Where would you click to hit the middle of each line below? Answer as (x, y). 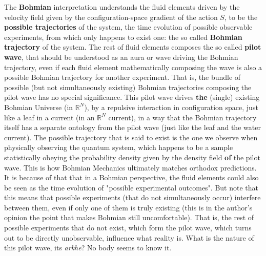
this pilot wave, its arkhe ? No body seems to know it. (88, 248)
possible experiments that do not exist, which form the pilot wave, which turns (128, 228)
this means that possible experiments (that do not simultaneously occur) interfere (132, 197)
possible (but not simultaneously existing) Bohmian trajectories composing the (128, 87)
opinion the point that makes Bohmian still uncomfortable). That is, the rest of (129, 217)
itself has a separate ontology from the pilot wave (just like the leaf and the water (132, 127)
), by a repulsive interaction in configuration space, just (171, 107)
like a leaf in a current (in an (49, 117)
